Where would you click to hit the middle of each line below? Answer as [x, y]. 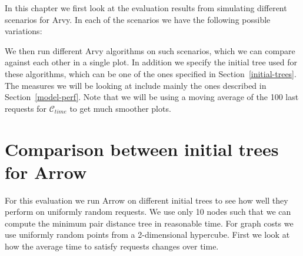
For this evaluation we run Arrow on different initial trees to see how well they [146, 200]
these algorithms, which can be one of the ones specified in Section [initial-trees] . [151, 73]
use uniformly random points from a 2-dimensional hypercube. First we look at [147, 235]
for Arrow [46, 172]
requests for [26, 108]
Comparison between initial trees [142, 149]
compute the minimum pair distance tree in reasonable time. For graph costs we [149, 223]
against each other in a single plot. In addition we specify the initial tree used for [151, 62]
